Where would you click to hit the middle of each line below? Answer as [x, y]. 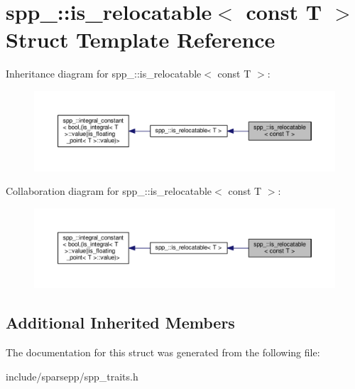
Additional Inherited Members [120, 323]
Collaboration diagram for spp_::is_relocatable [109, 191]
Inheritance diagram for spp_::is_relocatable [104, 74]
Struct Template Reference [141, 39]
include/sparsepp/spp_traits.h [72, 376]
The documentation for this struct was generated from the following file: [163, 352]
